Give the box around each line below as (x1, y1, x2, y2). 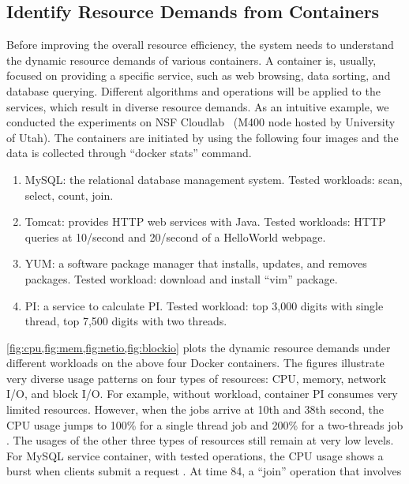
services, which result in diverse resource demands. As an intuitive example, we (6, 98, 389, 114)
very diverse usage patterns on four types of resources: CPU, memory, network (6, 370, 386, 386)
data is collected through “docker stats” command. (6, 144, 252, 161)
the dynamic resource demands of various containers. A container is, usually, (6, 51, 377, 68)
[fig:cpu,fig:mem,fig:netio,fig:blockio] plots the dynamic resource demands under (6, 339, 391, 355)
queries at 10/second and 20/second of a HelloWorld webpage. (24, 228, 326, 245)
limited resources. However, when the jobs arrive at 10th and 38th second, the (6, 401, 385, 418)
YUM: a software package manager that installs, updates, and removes (24, 255, 367, 272)
